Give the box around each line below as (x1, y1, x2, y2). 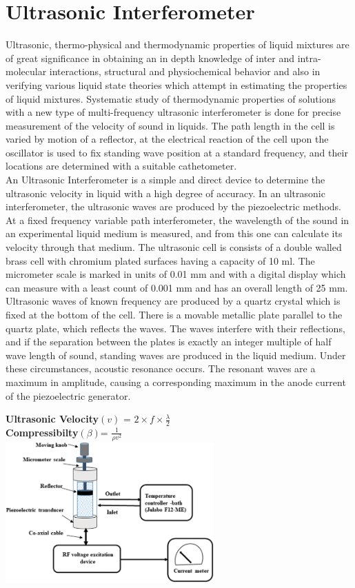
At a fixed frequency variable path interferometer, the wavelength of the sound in (6, 212, 349, 227)
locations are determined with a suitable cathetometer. (6, 159, 237, 173)
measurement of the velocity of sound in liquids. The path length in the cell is (6, 118, 335, 132)
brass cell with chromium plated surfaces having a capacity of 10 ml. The (6, 253, 315, 267)
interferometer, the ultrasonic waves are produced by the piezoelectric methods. (6, 199, 341, 214)
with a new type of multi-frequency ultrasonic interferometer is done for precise (6, 105, 341, 119)
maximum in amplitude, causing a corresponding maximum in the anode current (6, 374, 346, 389)
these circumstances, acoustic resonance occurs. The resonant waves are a (6, 361, 316, 376)
